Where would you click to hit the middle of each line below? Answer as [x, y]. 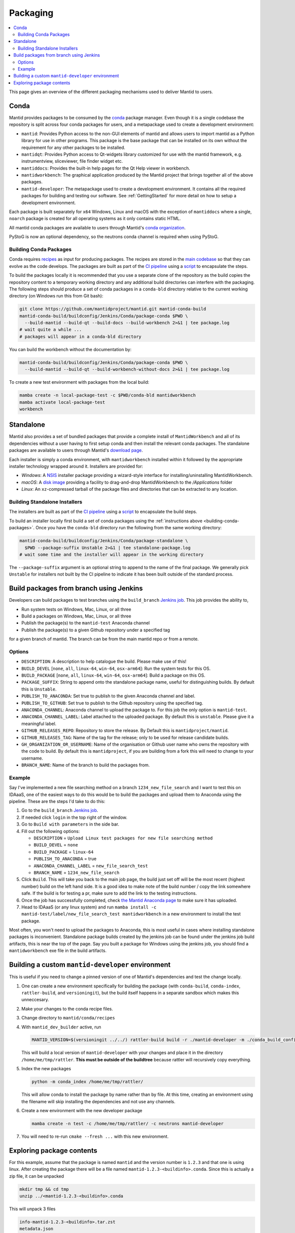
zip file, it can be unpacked [36, 1176]
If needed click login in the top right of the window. [74, 817]
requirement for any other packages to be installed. [73, 147]
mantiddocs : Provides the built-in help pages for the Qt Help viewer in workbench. [106, 168]
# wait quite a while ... [51, 330]
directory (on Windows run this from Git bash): [56, 296]
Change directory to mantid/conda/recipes [68, 1018]
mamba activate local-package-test [62, 402]
